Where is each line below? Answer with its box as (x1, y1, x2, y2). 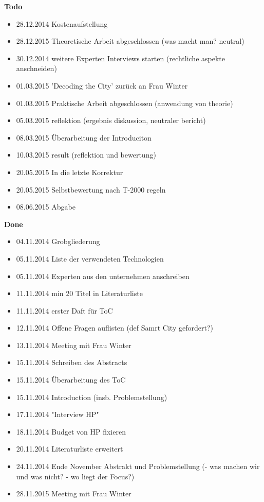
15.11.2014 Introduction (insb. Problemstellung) (16, 391, 167, 402)
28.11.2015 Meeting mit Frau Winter (16, 488, 131, 499)
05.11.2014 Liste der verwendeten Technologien (16, 253, 164, 264)
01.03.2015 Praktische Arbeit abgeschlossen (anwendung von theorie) (16, 97, 233, 108)
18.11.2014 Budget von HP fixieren (16, 426, 126, 437)
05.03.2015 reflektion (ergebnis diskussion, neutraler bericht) (16, 115, 206, 126)
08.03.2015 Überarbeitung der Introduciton (16, 132, 152, 143)
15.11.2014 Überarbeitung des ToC (16, 374, 126, 385)
